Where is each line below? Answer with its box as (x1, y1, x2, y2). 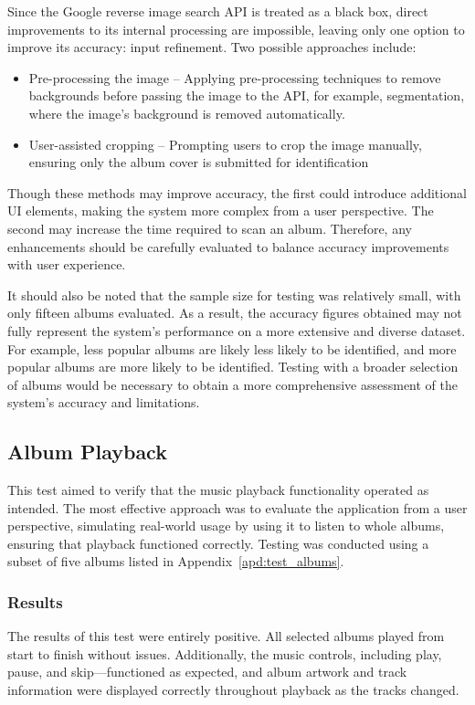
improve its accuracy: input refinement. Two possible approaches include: (7, 37, 417, 57)
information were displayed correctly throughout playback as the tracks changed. (7, 680, 459, 700)
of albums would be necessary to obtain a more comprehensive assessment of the (7, 374, 458, 394)
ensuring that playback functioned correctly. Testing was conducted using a (7, 533, 429, 552)
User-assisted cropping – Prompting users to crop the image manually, (28, 134, 422, 153)
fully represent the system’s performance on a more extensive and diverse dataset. (7, 321, 466, 340)
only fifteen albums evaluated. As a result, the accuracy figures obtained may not (7, 303, 462, 322)
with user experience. (7, 255, 126, 274)
